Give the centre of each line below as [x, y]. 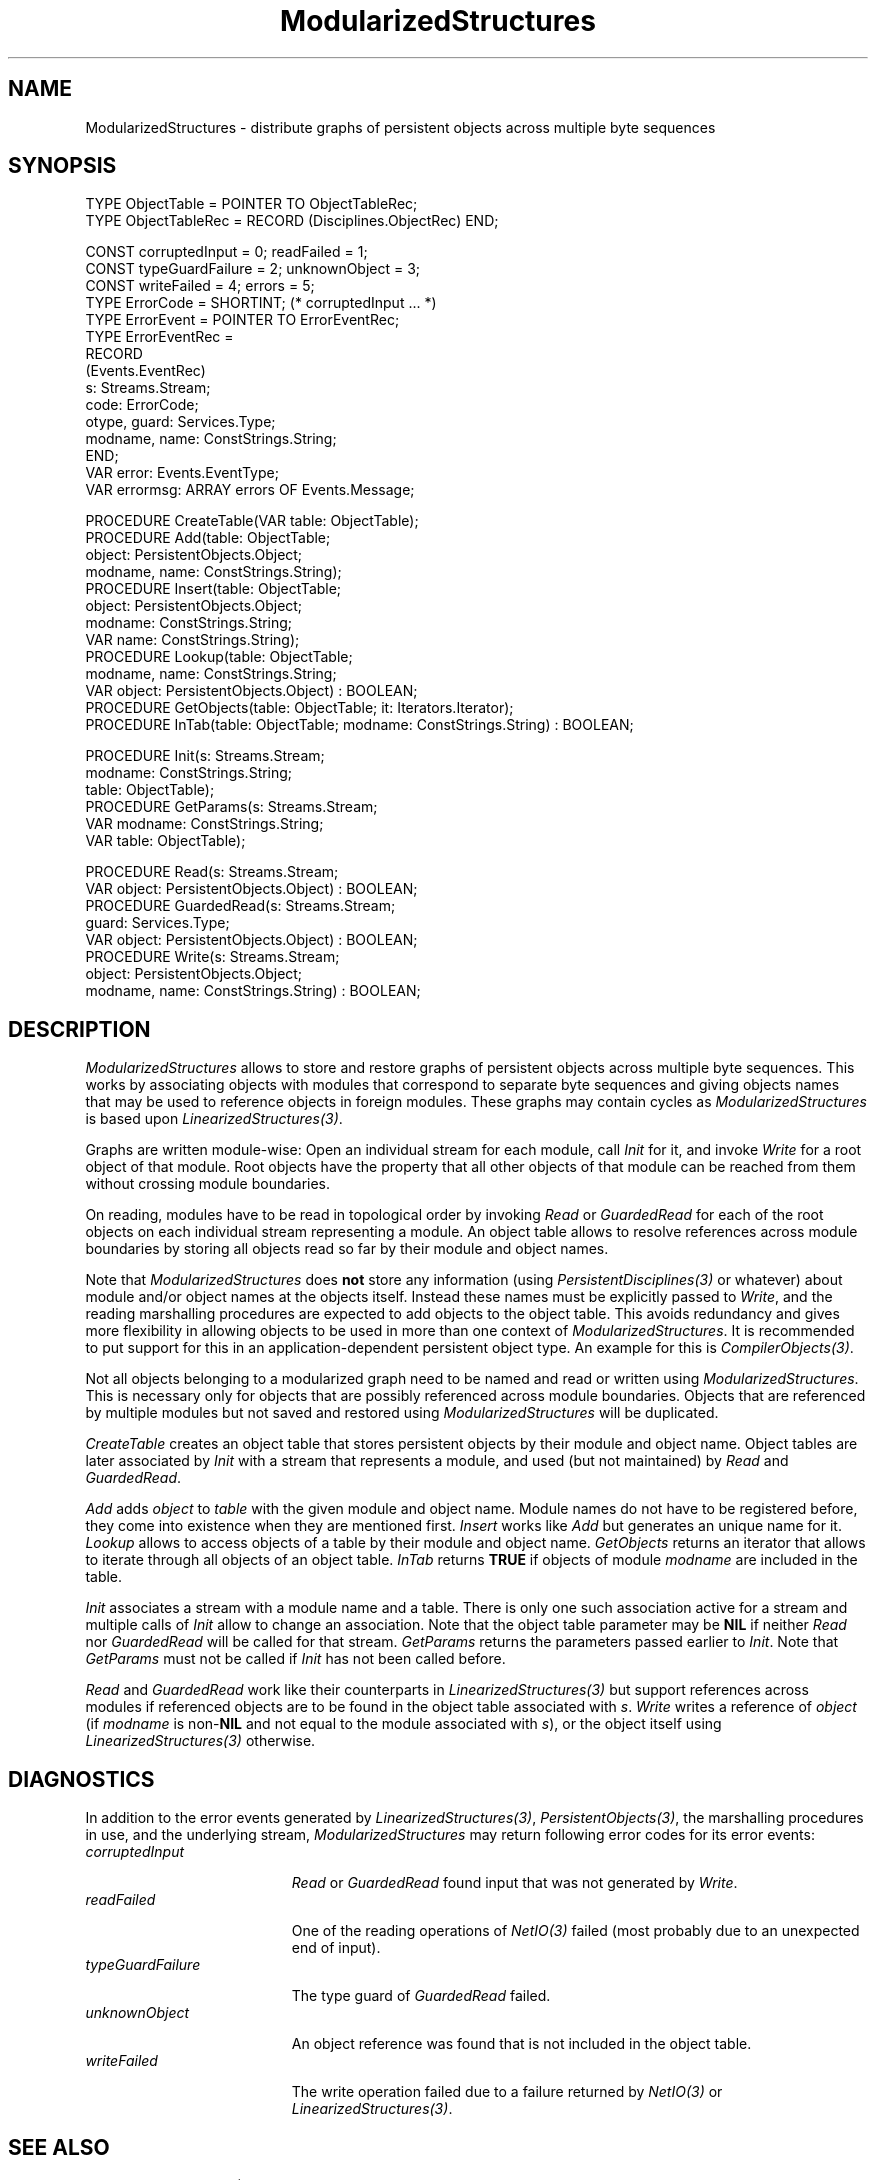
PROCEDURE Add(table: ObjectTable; [208, 538]
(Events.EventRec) [145, 371]
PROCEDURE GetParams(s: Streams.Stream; [231, 807]
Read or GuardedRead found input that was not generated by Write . [514, 1883]
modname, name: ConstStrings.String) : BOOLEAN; [253, 991]
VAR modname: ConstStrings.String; [204, 824]
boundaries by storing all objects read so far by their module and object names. [347, 1249]
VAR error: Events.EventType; [182, 473]
